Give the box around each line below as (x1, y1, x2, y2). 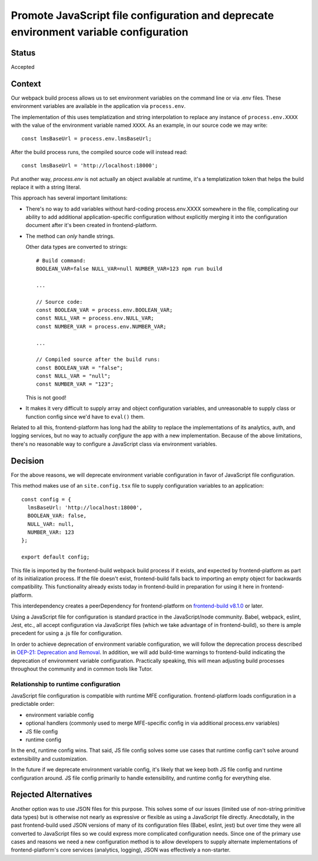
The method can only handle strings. (25, 232, 115, 239)
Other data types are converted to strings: (25, 244, 128, 251)
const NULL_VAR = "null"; (36, 373, 111, 380)
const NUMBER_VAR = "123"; (36, 381, 114, 387)
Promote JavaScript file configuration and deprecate (11, 9, 274, 22)
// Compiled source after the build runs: (36, 356, 161, 363)
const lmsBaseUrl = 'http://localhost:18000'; (21, 162, 158, 169)
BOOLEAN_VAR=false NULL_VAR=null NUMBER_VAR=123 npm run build (36, 265, 223, 272)
